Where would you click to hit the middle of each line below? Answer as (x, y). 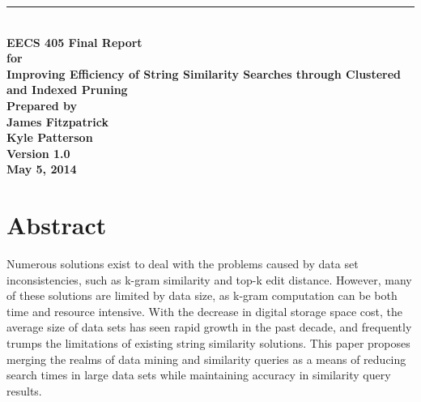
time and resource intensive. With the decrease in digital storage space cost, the (205, 311)
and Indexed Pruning (67, 90)
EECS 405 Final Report (74, 42)
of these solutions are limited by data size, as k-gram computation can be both (202, 295)
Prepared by (42, 105)
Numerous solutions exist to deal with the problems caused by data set (183, 264)
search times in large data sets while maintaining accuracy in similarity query (199, 375)
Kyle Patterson (50, 137)
